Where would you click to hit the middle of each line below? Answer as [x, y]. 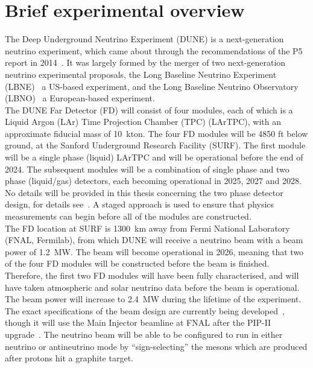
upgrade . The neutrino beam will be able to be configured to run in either [144, 334]
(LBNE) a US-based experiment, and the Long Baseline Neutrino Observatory [152, 86]
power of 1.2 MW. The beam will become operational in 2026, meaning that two [154, 251]
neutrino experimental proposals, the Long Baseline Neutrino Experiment [141, 74]
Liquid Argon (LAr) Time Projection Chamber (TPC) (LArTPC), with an [143, 122]
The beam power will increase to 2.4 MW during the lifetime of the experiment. [153, 299]
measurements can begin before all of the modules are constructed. [128, 216]
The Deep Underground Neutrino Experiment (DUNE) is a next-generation [144, 39]
